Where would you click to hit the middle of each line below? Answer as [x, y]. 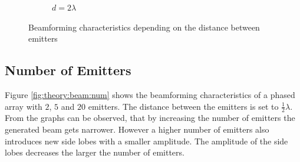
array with [24, 106]
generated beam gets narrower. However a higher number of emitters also [137, 129]
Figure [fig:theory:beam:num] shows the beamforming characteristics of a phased [150, 94]
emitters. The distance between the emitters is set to [183, 106]
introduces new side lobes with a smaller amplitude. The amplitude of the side [146, 141]
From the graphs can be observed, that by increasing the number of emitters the [150, 118]
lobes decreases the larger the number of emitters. [95, 152]
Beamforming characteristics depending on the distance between [144, 27]
